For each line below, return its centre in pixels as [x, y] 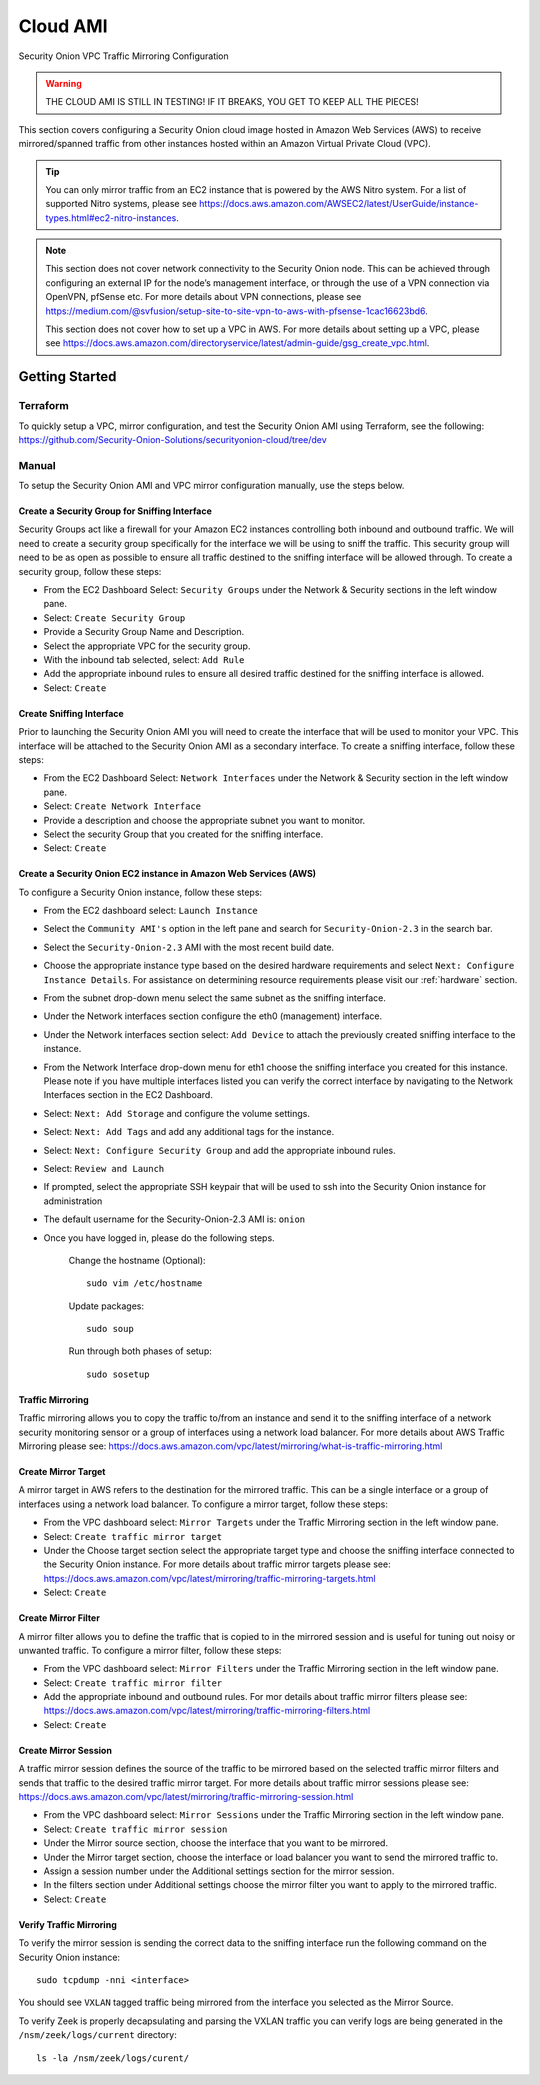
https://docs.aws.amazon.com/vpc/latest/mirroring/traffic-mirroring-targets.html [209, 1578]
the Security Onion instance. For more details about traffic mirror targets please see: [217, 1564]
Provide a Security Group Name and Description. [144, 632]
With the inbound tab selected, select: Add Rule [144, 659]
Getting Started [67, 376]
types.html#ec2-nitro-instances [111, 217]
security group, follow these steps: [90, 571]
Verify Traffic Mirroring [67, 1924]
